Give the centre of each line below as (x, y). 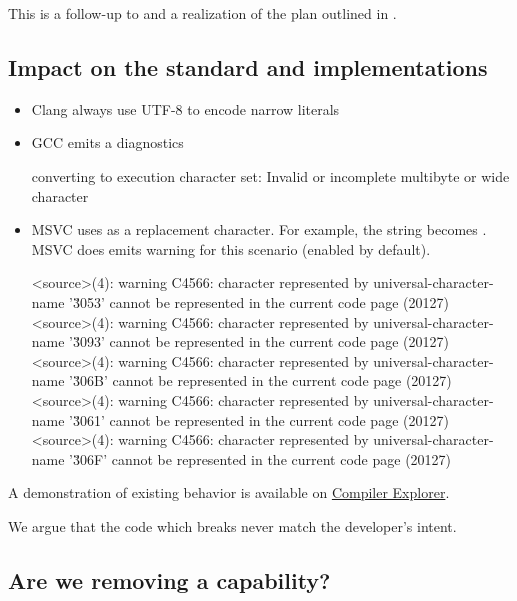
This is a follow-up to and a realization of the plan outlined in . (202, 13)
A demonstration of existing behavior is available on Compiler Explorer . (229, 492)
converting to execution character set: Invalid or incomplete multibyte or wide (270, 175)
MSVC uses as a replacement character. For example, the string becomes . (259, 229)
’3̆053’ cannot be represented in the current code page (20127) (259, 301)
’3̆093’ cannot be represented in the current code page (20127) (259, 341)
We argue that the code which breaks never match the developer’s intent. (232, 525)
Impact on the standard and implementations (248, 66)
